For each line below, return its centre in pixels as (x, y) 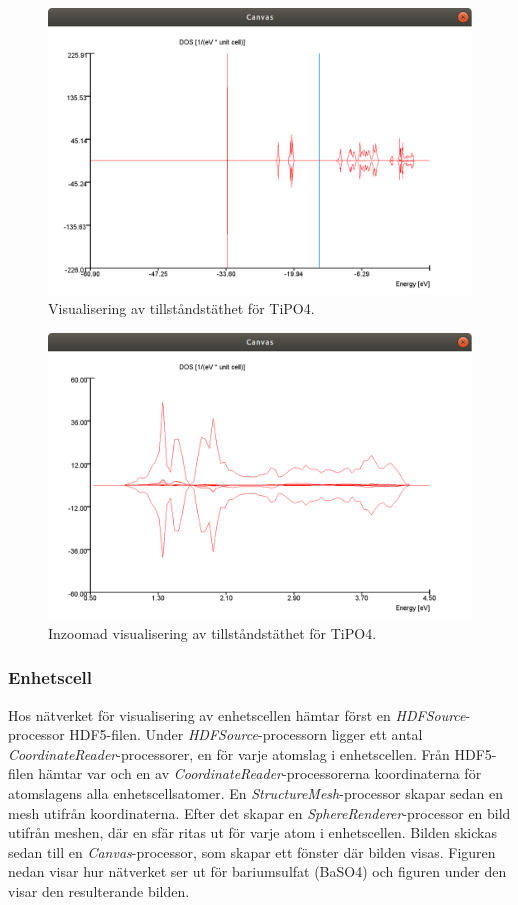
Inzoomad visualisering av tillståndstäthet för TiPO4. (212, 632)
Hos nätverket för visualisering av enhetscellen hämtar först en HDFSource (237, 714)
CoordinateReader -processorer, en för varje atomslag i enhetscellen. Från (229, 753)
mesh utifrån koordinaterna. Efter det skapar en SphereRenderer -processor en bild (259, 812)
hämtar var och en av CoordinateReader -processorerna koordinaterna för (260, 773)
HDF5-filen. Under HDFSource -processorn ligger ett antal (246, 734)
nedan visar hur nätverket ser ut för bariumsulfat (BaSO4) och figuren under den (257, 871)
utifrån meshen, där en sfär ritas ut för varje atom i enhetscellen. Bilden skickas (252, 832)
